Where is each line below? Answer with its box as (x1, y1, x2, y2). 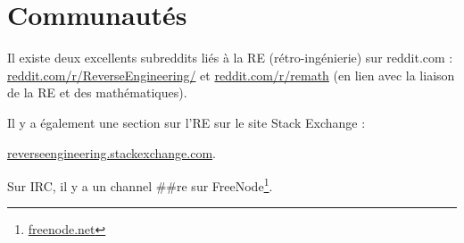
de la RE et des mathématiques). (7, 83, 187, 102)
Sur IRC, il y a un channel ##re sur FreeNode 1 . (7, 174, 273, 195)
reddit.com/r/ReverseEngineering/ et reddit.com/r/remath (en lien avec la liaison (7, 65, 455, 84)
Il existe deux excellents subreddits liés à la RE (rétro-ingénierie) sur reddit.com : (7, 48, 453, 67)
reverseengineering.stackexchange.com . (7, 143, 216, 162)
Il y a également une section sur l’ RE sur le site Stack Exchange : (7, 113, 366, 131)
